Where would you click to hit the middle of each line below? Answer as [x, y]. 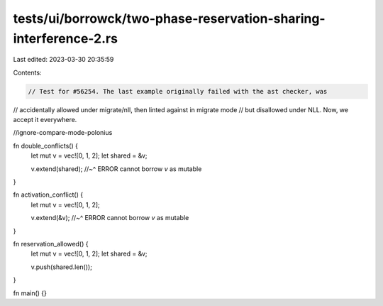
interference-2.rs [66, 38]
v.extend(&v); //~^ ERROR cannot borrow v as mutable [110, 218]
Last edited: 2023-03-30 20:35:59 [63, 60]
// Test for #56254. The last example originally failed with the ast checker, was [178, 91]
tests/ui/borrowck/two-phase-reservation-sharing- [169, 18]
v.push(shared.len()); [61, 267]
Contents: [27, 72]
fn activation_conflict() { [48, 195]
